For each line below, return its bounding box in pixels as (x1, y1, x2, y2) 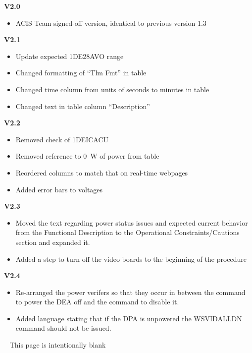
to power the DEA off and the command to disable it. (15, 296, 179, 307)
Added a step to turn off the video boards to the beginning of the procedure (15, 253, 247, 264)
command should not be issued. (15, 323, 111, 333)
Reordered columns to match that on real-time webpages (15, 167, 188, 177)
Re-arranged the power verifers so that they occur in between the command (15, 287, 246, 297)
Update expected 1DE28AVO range (15, 51, 124, 61)
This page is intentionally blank (9, 340, 106, 350)
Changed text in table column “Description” (15, 101, 150, 111)
